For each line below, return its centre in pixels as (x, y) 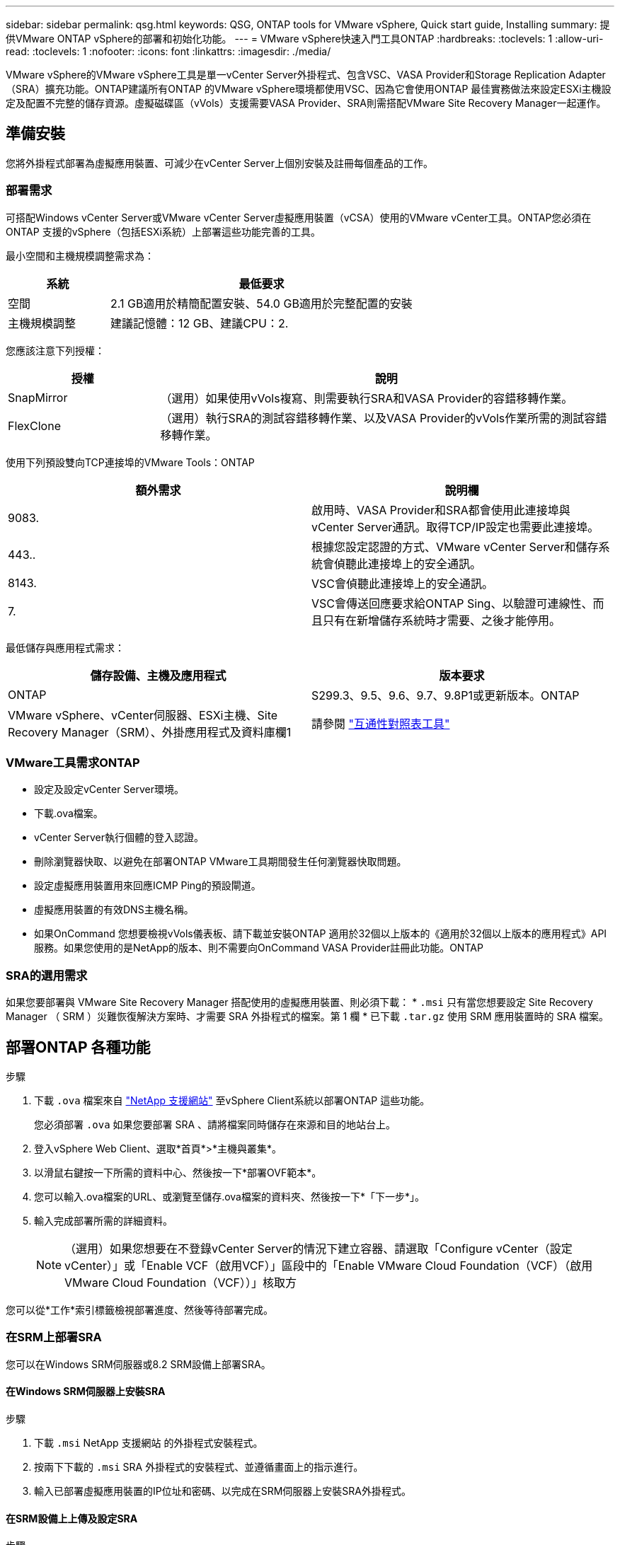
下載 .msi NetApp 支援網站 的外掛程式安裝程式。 (149, 1442)
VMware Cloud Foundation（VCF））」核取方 (181, 1282)
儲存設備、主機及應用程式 (158, 675)
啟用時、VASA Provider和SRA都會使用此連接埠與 (441, 510)
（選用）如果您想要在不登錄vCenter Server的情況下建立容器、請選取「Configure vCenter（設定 (318, 1248)
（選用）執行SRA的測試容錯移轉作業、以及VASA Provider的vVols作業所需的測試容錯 (384, 418)
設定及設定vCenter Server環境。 (109, 789)
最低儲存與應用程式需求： (65, 647)
